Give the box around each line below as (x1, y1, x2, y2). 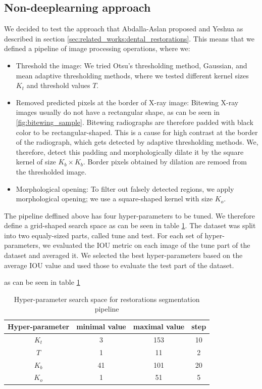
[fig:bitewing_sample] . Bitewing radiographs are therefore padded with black (16, 116, 253, 127)
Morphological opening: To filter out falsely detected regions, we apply (16, 183, 234, 194)
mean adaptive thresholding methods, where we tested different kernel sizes (16, 70, 249, 80)
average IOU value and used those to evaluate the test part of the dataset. (4, 260, 234, 270)
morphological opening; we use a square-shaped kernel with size (16, 193, 213, 204)
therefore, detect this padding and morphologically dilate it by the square (16, 146, 244, 157)
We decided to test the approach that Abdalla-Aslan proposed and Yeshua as (4, 23, 243, 34)
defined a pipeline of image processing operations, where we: (4, 43, 190, 54)
